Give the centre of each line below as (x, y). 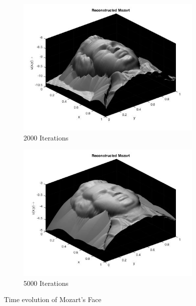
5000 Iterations (46, 283)
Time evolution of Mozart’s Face (53, 299)
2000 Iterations (46, 137)
